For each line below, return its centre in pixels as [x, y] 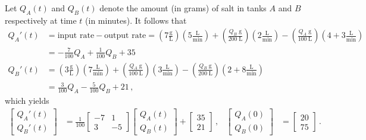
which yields [27, 101]
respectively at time [41, 20]
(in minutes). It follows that [136, 20]
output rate [125, 36]
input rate [76, 36]
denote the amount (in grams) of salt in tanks [183, 8]
